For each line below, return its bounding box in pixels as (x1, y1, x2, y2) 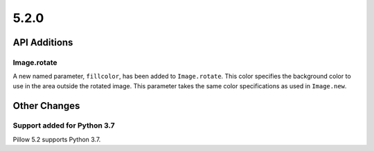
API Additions (12, 37, 73, 48)
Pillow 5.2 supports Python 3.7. (12, 135, 101, 143)
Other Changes (12, 100, 80, 112)
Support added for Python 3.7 (12, 121, 115, 130)
